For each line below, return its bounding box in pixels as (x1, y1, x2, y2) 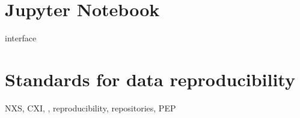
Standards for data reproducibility (5, 66, 295, 91)
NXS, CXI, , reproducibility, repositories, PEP (5, 101, 176, 114)
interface (5, 32, 37, 44)
